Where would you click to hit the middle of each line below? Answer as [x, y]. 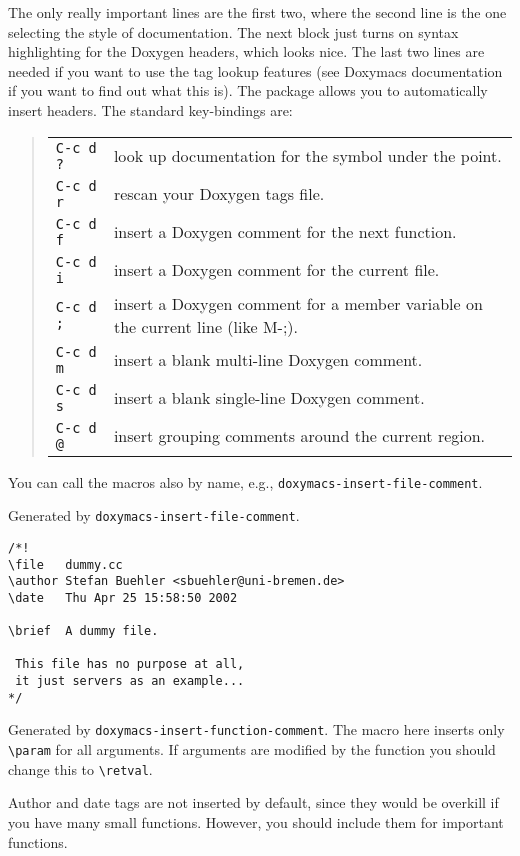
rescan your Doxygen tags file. [219, 194]
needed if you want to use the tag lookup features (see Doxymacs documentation [255, 70]
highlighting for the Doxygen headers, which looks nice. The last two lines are [246, 51]
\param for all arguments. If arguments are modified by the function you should [252, 749]
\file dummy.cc [65, 564]
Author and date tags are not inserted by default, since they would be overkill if [253, 802]
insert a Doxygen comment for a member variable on [298, 303]
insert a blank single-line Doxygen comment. [269, 398]
